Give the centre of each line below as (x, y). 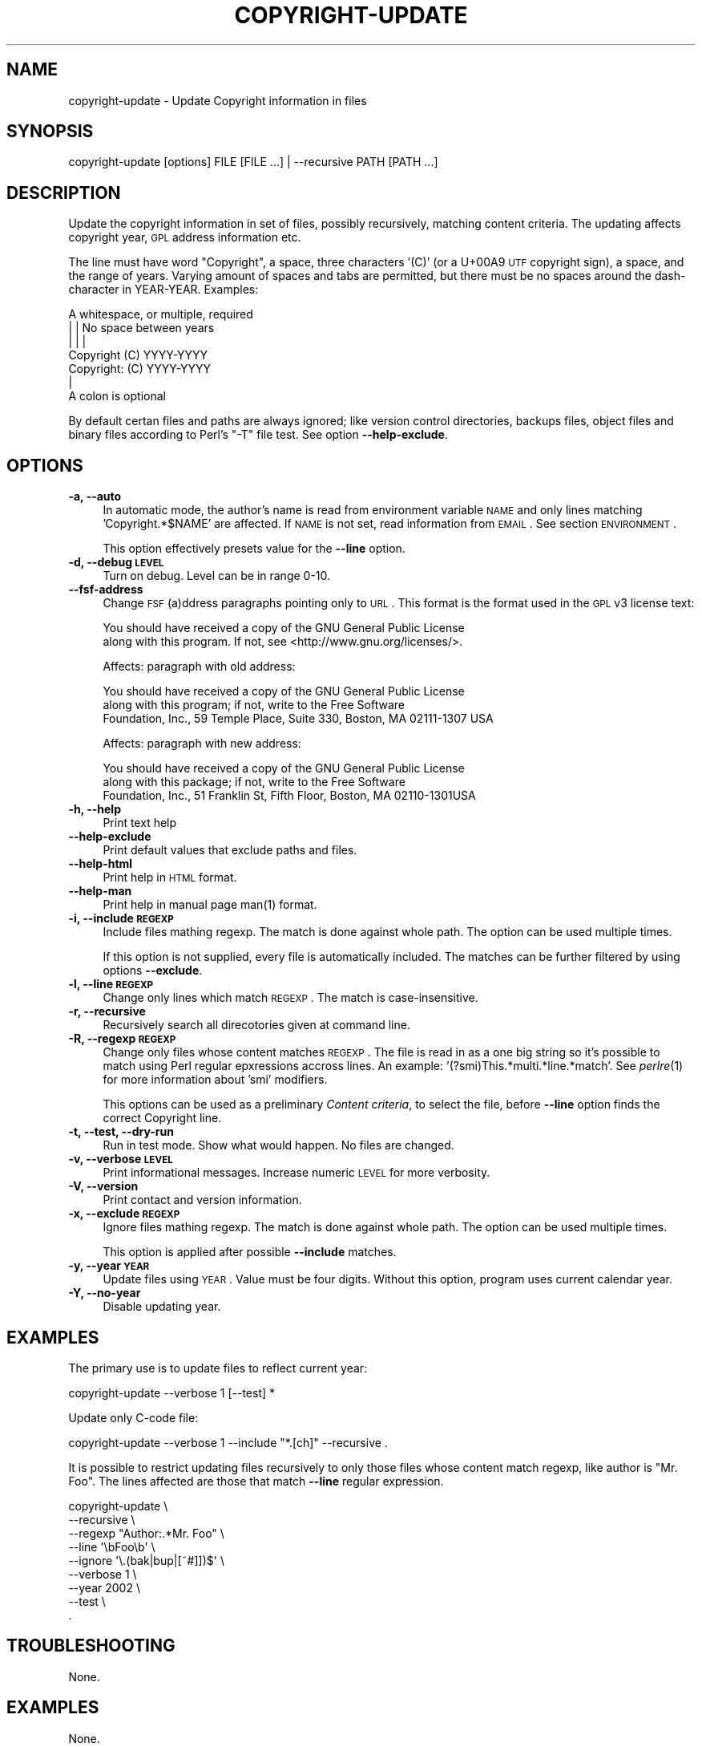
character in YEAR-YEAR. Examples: (163, 290)
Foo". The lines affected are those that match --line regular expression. (256, 1481)
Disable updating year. (162, 1307)
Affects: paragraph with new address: (202, 744)
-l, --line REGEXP (111, 984)
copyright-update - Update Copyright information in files (218, 100)
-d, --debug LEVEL (116, 562)
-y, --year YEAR (109, 1266)
